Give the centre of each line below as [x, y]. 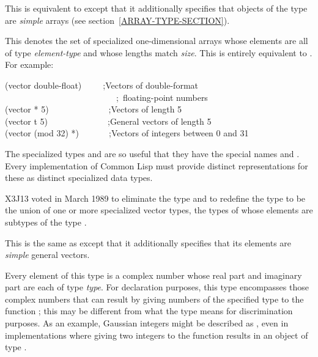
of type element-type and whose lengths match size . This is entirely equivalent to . [159, 52]
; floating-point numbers [162, 97]
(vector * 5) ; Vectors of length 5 [94, 109]
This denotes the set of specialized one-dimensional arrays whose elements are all [157, 41]
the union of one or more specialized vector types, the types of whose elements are [159, 210]
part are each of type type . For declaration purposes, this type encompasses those [157, 287]
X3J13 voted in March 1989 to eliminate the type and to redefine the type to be [155, 198]
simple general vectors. [47, 255]
